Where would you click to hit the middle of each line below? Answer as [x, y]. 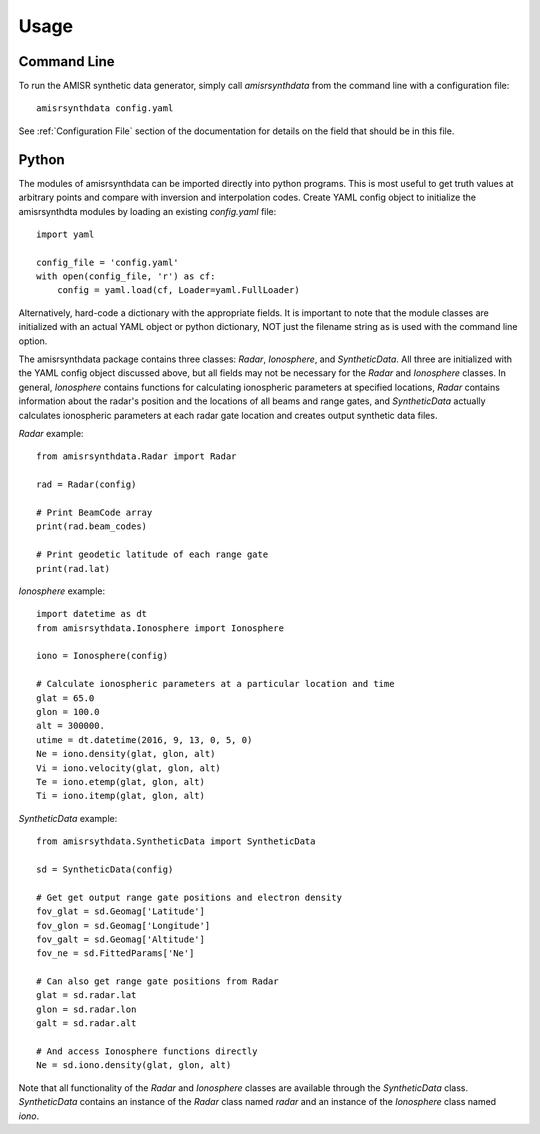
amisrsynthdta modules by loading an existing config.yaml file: [147, 211]
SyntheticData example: [68, 818]
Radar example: [51, 433]
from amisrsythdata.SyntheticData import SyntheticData [176, 841]
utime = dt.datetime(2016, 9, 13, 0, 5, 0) [144, 739]
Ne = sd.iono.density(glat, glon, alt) [134, 1065]
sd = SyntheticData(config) [105, 869]
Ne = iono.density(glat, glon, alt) [126, 754]
